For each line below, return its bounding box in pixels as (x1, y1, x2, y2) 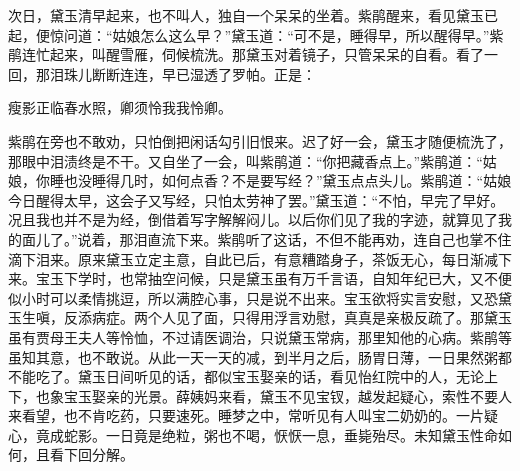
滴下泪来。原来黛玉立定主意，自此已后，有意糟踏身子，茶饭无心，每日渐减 (8, 248, 498, 269)
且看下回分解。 (35, 444, 134, 465)
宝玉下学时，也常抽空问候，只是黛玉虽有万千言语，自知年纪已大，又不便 (35, 268, 512, 289)
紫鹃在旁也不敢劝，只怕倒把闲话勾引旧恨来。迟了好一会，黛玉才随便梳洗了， (8, 130, 512, 151)
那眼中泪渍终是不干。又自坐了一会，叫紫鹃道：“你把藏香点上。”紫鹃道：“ (8, 150, 483, 171)
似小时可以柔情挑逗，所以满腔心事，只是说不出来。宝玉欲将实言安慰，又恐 (8, 287, 498, 308)
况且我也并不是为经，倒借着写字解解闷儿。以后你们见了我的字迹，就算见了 (8, 209, 498, 230)
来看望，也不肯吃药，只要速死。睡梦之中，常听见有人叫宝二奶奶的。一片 (8, 405, 484, 426)
